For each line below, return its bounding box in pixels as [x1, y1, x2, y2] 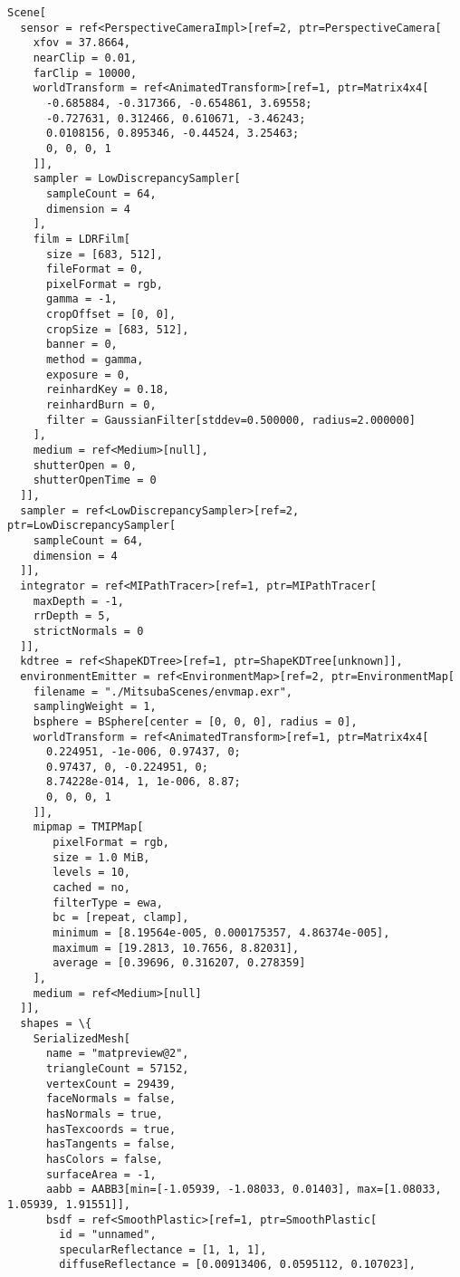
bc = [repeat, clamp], [53, 911, 189, 925]
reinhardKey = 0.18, [45, 383, 169, 397]
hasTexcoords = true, [45, 1122, 177, 1136]
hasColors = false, [45, 1152, 163, 1166]
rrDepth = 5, [33, 610, 111, 623]
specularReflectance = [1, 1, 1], [59, 1243, 267, 1256]
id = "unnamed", [59, 1228, 157, 1242]
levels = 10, [53, 866, 131, 879]
